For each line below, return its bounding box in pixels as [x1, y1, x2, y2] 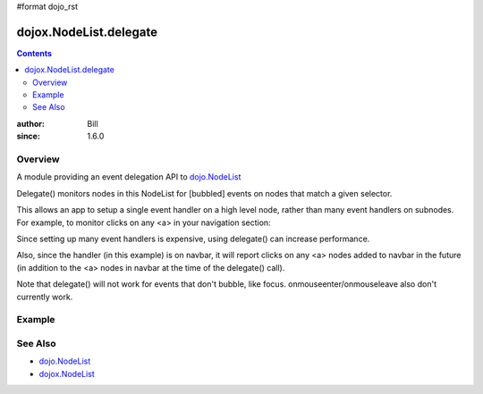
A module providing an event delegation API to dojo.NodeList [16, 172, 241, 182]
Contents [16, 47, 53, 58]
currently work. [16, 291, 73, 302]
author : [16, 118, 45, 129]
